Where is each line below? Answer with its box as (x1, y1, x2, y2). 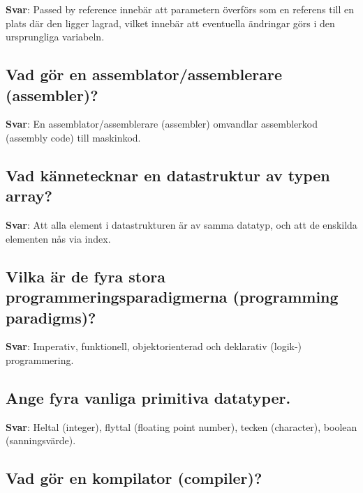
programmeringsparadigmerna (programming (6, 286, 339, 308)
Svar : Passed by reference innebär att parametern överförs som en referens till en (6, 2, 354, 16)
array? (6, 185, 52, 206)
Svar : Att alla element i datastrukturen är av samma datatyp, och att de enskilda (6, 218, 357, 232)
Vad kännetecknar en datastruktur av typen (6, 164, 330, 185)
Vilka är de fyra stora (6, 265, 165, 287)
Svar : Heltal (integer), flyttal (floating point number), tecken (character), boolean (6, 419, 357, 434)
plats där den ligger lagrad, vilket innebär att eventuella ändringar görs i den (6, 15, 335, 30)
